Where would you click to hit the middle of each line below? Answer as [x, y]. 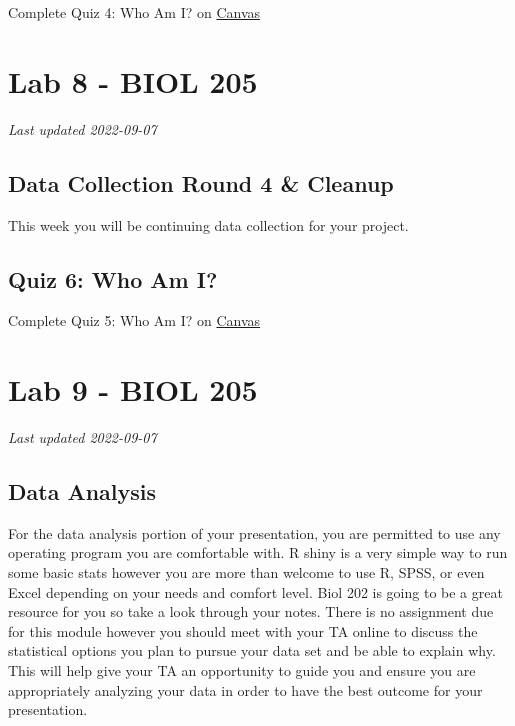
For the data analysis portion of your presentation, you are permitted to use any [254, 532]
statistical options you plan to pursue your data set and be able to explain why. [252, 650]
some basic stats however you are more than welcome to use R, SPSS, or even [246, 572]
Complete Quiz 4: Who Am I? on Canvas [134, 12]
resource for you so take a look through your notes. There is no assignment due [251, 611]
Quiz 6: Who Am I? [113, 278]
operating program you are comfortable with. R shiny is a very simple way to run [258, 552]
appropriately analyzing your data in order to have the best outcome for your [245, 689]
